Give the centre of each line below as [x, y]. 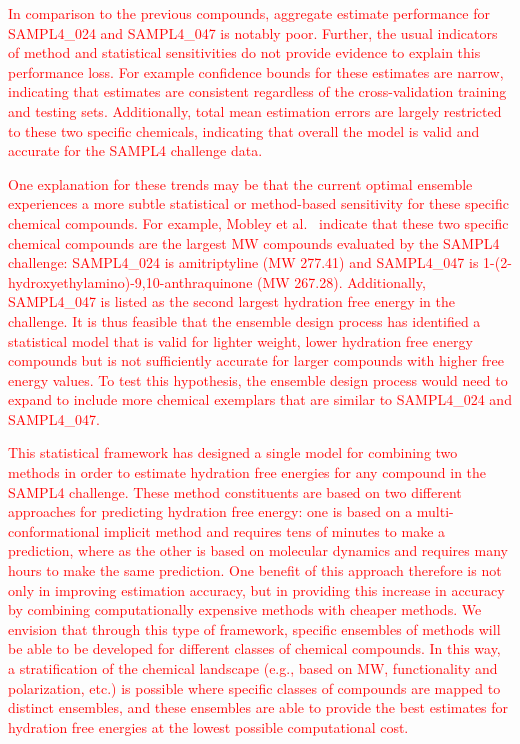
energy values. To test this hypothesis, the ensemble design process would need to [258, 379]
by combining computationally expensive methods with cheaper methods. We [245, 609]
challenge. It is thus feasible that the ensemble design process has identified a [244, 320]
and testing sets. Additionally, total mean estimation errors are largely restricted [255, 110]
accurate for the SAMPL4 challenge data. [135, 150]
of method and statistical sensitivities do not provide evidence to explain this [244, 52]
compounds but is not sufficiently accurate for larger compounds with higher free [256, 360]
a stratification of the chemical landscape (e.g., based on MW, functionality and [253, 668]
